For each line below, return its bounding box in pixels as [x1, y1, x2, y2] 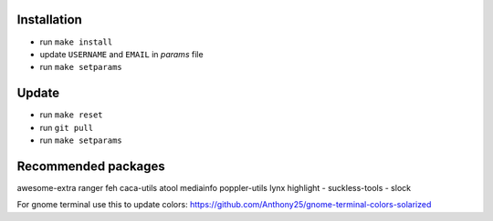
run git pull [39, 122, 94, 133]
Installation [16, 12, 82, 27]
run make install [39, 36, 113, 47]
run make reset [39, 109, 104, 120]
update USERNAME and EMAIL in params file [39, 48, 205, 59]
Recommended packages [16, 158, 166, 174]
